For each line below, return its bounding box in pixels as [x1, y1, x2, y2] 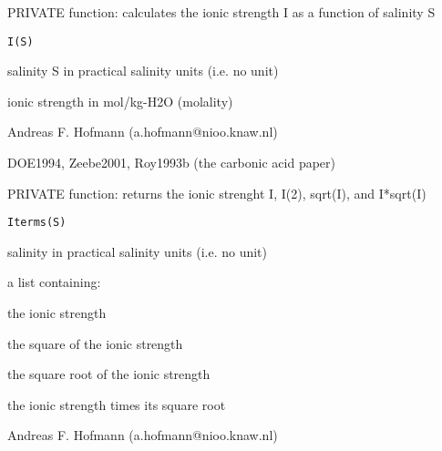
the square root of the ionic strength [7, 364, 211, 384]
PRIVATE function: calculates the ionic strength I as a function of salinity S [7, 3, 436, 21]
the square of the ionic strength [7, 333, 183, 353]
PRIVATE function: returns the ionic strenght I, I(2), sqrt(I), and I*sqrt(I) [7, 183, 427, 202]
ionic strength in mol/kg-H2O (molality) [7, 91, 233, 110]
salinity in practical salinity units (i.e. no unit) [7, 241, 267, 261]
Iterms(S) [7, 216, 67, 230]
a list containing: [7, 272, 101, 292]
